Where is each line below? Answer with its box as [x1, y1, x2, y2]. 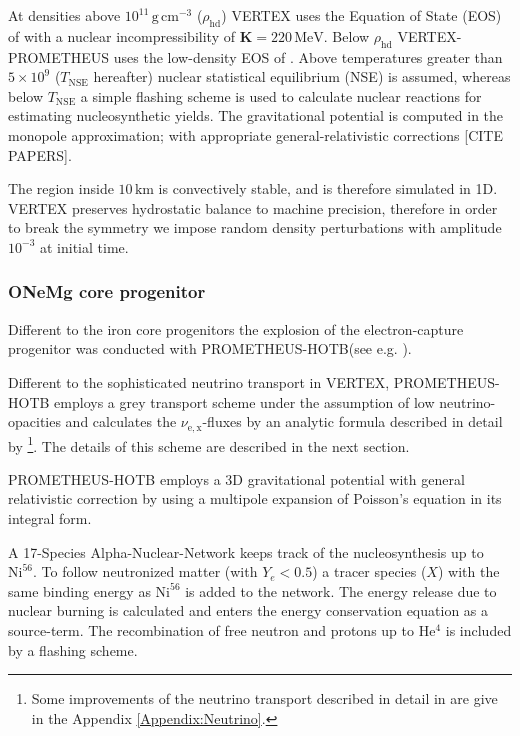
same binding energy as [8, 580, 151, 601]
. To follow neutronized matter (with [32, 561, 258, 582]
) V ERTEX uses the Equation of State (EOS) [221, 5, 502, 25]
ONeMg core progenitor [8, 279, 206, 304]
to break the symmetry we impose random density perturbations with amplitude [8, 217, 502, 238]
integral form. [8, 508, 92, 529]
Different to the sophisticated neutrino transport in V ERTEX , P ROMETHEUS [8, 371, 495, 392]
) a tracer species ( [312, 561, 427, 582]
